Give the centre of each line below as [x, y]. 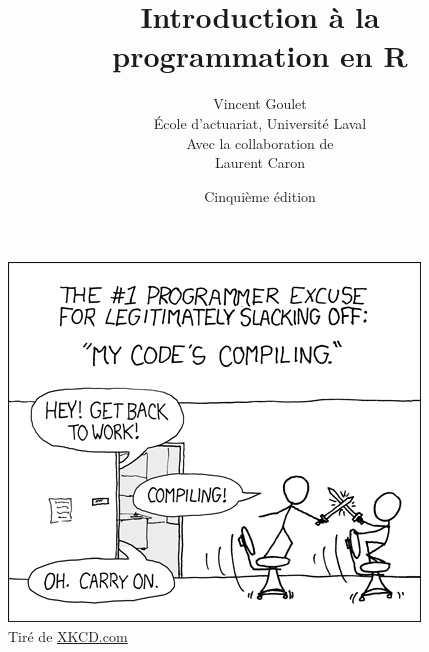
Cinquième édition [260, 195]
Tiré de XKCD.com [68, 635]
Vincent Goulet [260, 103]
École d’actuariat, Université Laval [260, 122]
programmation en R [260, 55]
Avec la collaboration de [260, 142]
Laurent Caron [260, 162]
